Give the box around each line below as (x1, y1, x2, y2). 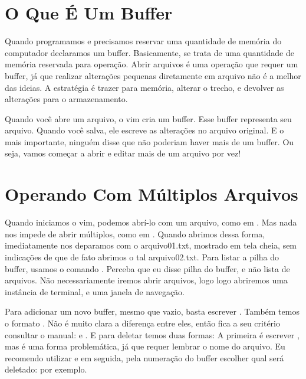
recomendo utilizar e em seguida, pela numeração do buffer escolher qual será (5, 351, 284, 364)
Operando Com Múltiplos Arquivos (5, 182, 298, 206)
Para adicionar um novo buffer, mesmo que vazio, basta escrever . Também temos (5, 305, 300, 318)
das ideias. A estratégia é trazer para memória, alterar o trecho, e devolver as (5, 81, 284, 93)
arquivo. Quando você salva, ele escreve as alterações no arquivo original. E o (5, 124, 284, 136)
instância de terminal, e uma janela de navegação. (5, 285, 185, 298)
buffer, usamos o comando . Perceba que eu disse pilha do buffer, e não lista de (5, 262, 290, 275)
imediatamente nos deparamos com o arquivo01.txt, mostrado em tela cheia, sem (5, 239, 297, 251)
